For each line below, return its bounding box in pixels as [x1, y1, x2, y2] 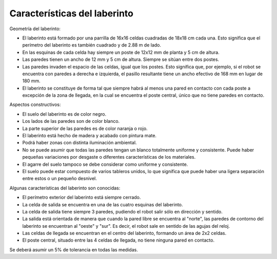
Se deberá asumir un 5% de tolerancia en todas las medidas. [9, 246, 138, 253]
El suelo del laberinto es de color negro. [22, 111, 107, 117]
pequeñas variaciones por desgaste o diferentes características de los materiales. [22, 154, 196, 160]
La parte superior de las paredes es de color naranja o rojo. [22, 125, 148, 132]
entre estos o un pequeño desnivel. [22, 176, 97, 182]
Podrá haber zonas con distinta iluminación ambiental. [22, 140, 137, 146]
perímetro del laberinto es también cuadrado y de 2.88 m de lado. [22, 42, 162, 48]
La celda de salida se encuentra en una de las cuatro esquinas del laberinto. [22, 201, 183, 207]
